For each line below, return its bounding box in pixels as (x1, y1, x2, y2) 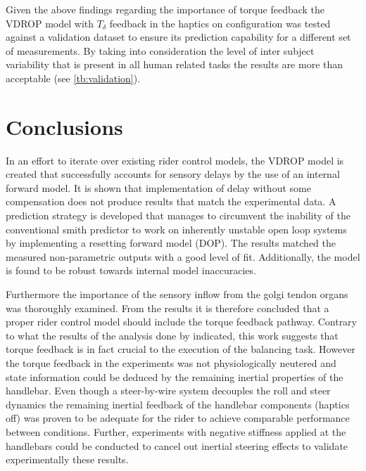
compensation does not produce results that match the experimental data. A (6, 194, 336, 209)
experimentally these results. (6, 452, 129, 467)
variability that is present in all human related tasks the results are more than (6, 57, 343, 72)
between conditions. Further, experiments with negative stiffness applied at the (6, 424, 346, 439)
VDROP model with (6, 15, 94, 30)
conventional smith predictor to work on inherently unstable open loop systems (6, 221, 347, 236)
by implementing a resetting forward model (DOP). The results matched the (6, 235, 336, 250)
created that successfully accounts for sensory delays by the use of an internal (6, 167, 340, 181)
